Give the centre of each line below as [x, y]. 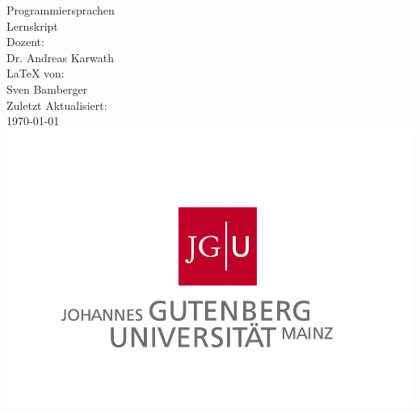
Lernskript [32, 25]
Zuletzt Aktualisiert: [57, 105]
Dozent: [25, 42]
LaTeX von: [36, 73]
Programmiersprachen [61, 10]
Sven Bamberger [47, 88]
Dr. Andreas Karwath [61, 57]
